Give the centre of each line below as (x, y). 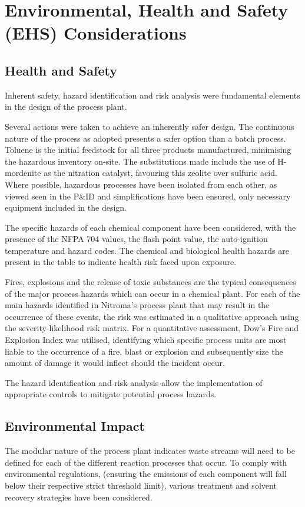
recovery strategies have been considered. (79, 497)
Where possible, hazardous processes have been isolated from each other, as (141, 184)
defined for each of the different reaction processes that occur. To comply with (146, 462)
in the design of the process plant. (66, 107)
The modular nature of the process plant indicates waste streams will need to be (150, 451)
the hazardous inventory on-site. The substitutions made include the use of (140, 161)
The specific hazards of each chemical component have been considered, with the (150, 227)
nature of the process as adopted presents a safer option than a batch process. (145, 138)
